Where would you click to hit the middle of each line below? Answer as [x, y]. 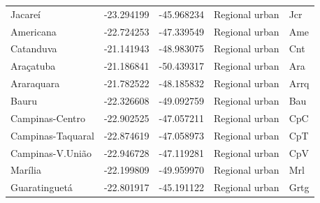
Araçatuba [33, 66]
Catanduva [34, 48]
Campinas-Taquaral [52, 135]
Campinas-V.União [51, 152]
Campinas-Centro [48, 118]
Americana [34, 31]
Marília [26, 170]
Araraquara [35, 83]
